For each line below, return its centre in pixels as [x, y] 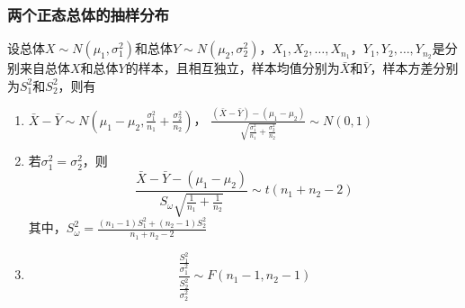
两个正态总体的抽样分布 [88, 14]
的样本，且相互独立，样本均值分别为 [232, 68]
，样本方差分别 [414, 68]
